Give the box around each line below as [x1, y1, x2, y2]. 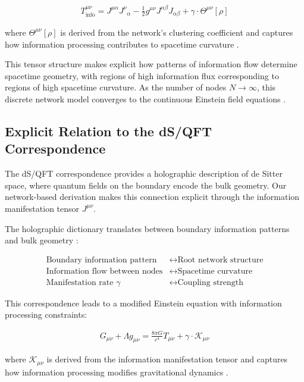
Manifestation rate [46, 278, 114, 287]
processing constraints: [5, 308, 87, 321]
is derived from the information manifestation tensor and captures [46, 353, 288, 365]
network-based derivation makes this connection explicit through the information [5, 190, 300, 203]
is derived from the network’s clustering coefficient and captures [60, 26, 293, 38]
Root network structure [177, 255, 264, 264]
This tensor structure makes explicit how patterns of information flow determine [5, 58, 297, 70]
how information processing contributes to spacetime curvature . [5, 37, 239, 50]
